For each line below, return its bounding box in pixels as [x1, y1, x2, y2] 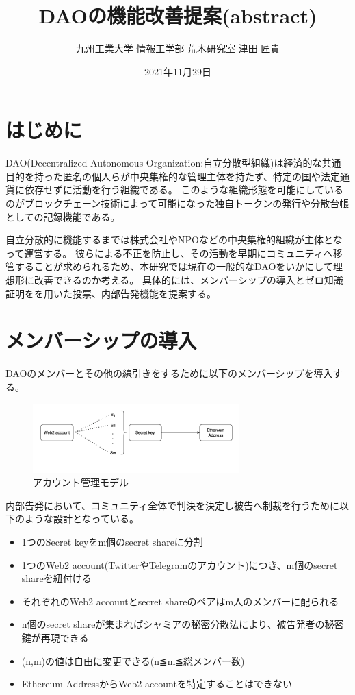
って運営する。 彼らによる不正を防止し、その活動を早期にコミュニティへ [5, 245, 333, 260]
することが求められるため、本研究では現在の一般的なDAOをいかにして [14, 259, 333, 273]
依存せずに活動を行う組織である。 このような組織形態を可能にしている [24, 182, 344, 197]
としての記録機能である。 [5, 209, 120, 223]
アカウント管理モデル [33, 475, 129, 489]
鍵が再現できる [21, 630, 89, 644]
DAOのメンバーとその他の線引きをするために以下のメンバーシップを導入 [5, 366, 333, 380]
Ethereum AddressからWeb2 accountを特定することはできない [21, 676, 292, 691]
